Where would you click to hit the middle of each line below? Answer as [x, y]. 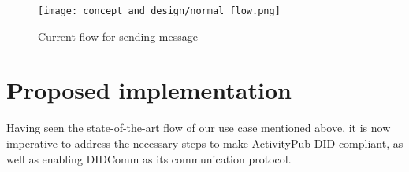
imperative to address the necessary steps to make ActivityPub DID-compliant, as [205, 143]
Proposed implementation [149, 90]
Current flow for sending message [118, 36]
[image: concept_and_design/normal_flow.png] [159, 11]
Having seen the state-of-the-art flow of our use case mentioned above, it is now [199, 128]
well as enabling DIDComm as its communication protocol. [149, 158]
